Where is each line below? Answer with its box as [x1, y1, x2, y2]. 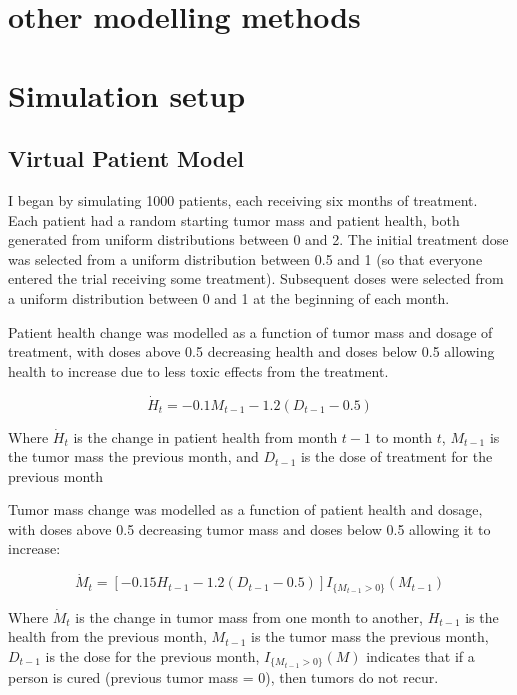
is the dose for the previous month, [45, 645, 260, 666]
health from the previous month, [8, 626, 207, 647]
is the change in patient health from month [73, 426, 338, 447]
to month [375, 426, 433, 447]
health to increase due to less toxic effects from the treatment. [8, 360, 389, 381]
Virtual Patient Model [8, 143, 244, 174]
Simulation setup [8, 74, 246, 115]
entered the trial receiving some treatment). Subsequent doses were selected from [8, 268, 504, 289]
